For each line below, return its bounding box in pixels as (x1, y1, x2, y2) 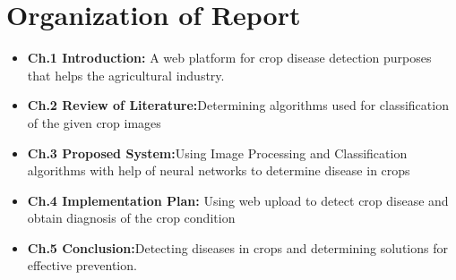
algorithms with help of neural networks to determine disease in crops (27, 161, 410, 180)
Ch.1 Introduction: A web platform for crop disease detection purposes (27, 48, 432, 67)
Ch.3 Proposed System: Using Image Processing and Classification (27, 143, 408, 162)
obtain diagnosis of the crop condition (27, 208, 236, 227)
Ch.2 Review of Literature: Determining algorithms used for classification (27, 96, 449, 115)
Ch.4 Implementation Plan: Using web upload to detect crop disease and (27, 191, 449, 209)
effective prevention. (27, 256, 137, 275)
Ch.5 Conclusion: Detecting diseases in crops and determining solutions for (27, 238, 448, 257)
